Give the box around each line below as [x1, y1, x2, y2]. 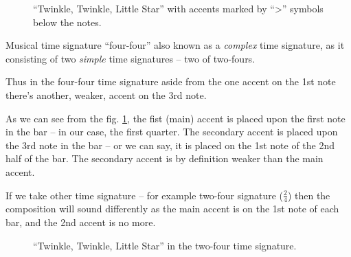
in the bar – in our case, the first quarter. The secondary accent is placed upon [5, 124, 338, 139]
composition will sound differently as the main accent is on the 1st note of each [5, 201, 339, 216]
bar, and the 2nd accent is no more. [5, 214, 156, 229]
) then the [287, 188, 330, 202]
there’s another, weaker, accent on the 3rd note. [5, 87, 207, 102]
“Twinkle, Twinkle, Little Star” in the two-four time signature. [33, 238, 297, 252]
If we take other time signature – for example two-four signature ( [5, 188, 283, 202]
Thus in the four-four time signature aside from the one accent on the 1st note [5, 74, 336, 89]
